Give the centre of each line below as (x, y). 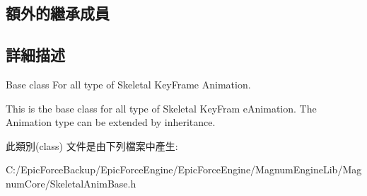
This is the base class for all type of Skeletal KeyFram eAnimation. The (161, 108)
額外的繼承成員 (58, 13)
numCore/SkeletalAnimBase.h (71, 183)
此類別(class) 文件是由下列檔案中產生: (92, 145)
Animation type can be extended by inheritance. (111, 122)
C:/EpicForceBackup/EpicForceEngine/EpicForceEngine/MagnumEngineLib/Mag (184, 169)
